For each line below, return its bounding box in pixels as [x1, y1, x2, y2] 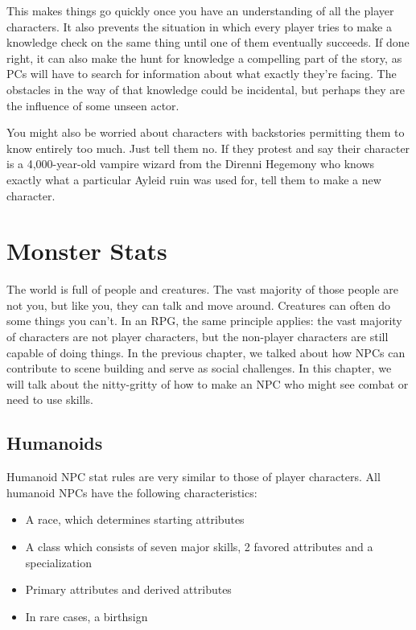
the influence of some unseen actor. [6, 97, 179, 113]
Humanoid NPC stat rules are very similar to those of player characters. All [6, 468, 381, 485]
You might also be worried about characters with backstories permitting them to [6, 124, 405, 141]
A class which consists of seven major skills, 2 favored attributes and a [25, 537, 373, 554]
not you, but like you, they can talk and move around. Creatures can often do [6, 296, 390, 313]
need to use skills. [6, 391, 93, 408]
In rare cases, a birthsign [25, 607, 148, 624]
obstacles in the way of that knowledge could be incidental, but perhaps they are [6, 80, 405, 97]
